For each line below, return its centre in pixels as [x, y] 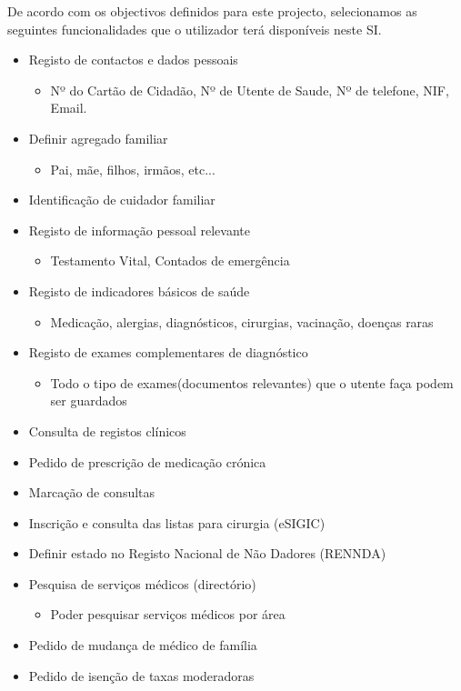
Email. [69, 108]
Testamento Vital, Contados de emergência [170, 260]
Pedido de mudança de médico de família [143, 645]
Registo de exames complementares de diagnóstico [168, 352]
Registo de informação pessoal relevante [139, 230]
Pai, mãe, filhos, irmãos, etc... [133, 169]
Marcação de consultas [92, 492]
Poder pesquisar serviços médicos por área [168, 614]
